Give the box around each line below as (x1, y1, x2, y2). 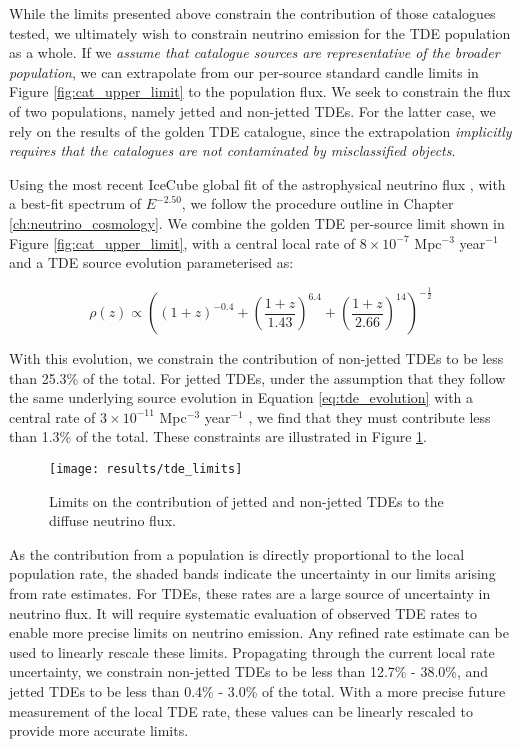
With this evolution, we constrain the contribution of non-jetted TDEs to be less (9, 348, 504, 369)
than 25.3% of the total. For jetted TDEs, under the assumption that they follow (9, 367, 506, 388)
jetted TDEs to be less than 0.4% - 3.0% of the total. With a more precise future (9, 681, 506, 702)
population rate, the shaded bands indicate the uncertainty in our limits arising (9, 563, 496, 584)
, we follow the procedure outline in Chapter (181, 193, 454, 214)
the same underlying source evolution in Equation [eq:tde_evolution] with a (9, 387, 474, 408)
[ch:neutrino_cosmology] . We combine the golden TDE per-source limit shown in (9, 212, 505, 233)
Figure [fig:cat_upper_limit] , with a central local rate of (9, 232, 356, 253)
